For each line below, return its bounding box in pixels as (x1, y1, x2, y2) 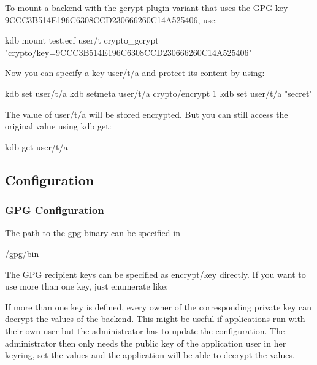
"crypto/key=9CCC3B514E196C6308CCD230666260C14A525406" (5, 45, 252, 58)
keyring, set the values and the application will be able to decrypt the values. (5, 348, 295, 361)
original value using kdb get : (5, 120, 112, 133)
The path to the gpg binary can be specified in (5, 226, 180, 239)
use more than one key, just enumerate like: (5, 280, 169, 293)
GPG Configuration (5, 202, 104, 218)
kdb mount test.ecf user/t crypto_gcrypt (5, 34, 159, 47)
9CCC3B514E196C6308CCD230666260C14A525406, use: (5, 13, 218, 26)
